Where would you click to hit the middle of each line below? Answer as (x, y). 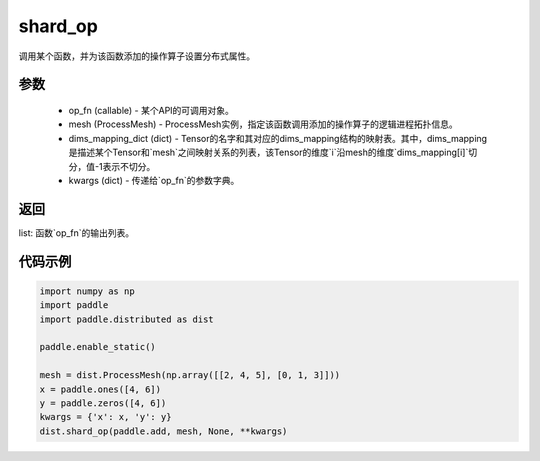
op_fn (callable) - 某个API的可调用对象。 (151, 110)
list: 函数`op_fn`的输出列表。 (76, 232)
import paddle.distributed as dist (126, 319)
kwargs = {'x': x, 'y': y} (105, 417)
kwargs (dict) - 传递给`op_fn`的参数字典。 (154, 180)
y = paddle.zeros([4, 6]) (103, 403)
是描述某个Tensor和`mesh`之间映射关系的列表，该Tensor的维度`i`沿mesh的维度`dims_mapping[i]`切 (273, 152)
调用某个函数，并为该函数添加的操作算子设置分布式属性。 (136, 56)
